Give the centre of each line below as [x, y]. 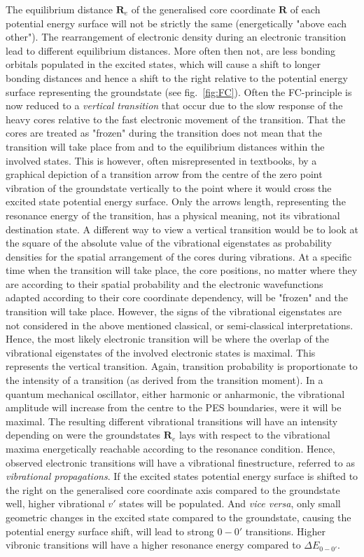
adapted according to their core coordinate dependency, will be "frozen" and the [177, 297]
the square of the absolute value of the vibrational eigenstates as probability [169, 243]
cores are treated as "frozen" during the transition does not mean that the [164, 133]
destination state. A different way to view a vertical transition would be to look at [182, 229]
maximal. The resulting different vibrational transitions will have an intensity [172, 421]
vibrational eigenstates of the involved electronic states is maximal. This [161, 352]
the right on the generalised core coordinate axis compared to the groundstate [173, 489]
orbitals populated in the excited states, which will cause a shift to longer [163, 64]
